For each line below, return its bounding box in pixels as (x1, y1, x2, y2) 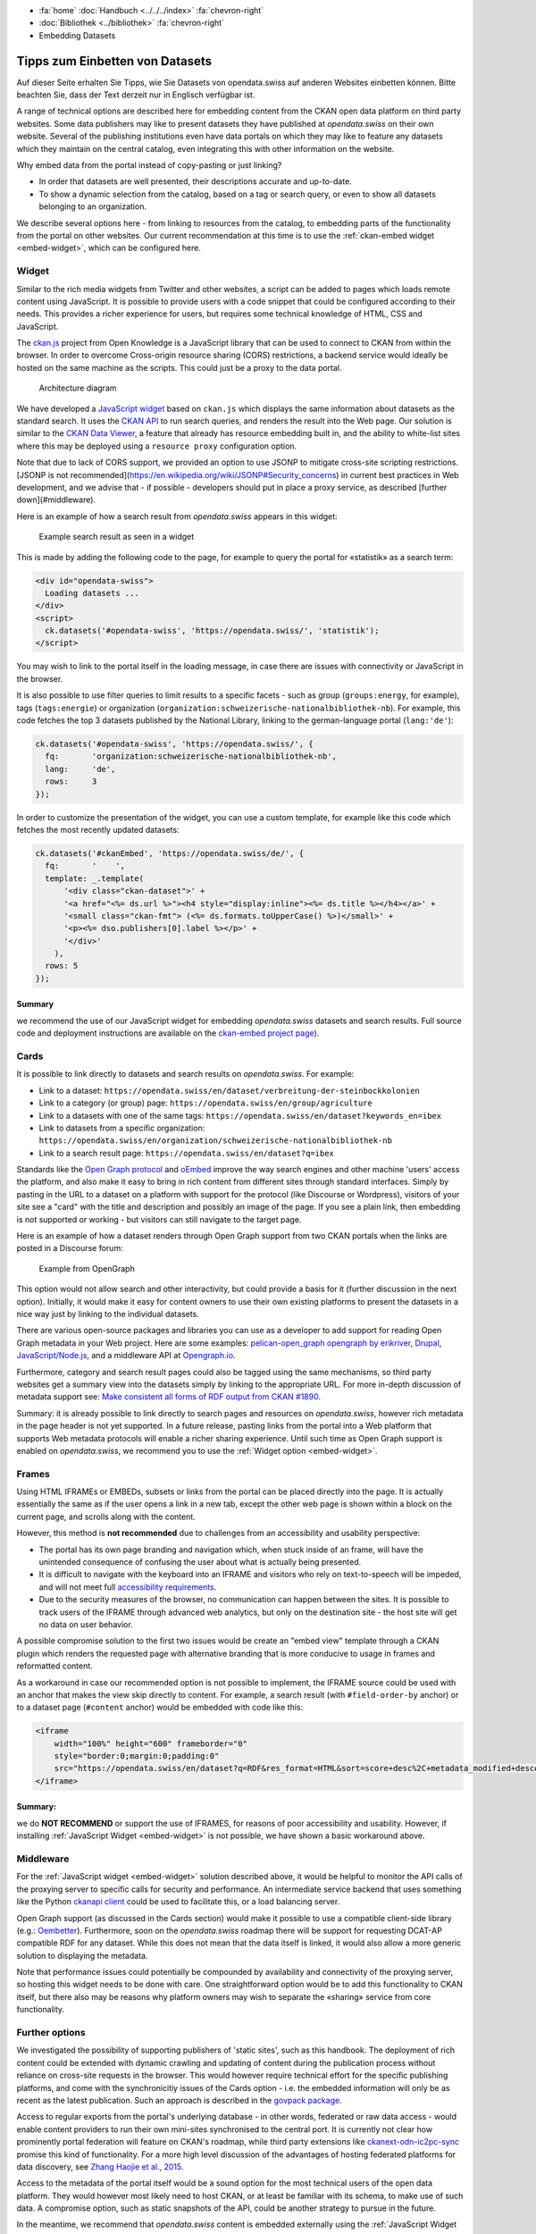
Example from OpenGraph (38, 1263, 136, 1273)
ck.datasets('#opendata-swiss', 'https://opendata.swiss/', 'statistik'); (45, 626, 380, 636)
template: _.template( (45, 873, 145, 884)
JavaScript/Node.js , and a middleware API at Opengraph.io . (16, 1350, 236, 1361)
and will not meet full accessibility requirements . (38, 1582, 217, 1592)
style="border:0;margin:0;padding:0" (54, 1751, 220, 1761)
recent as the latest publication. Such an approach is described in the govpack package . (16, 2095, 343, 2105)
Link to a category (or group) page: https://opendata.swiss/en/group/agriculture (38, 1097, 373, 1108)
